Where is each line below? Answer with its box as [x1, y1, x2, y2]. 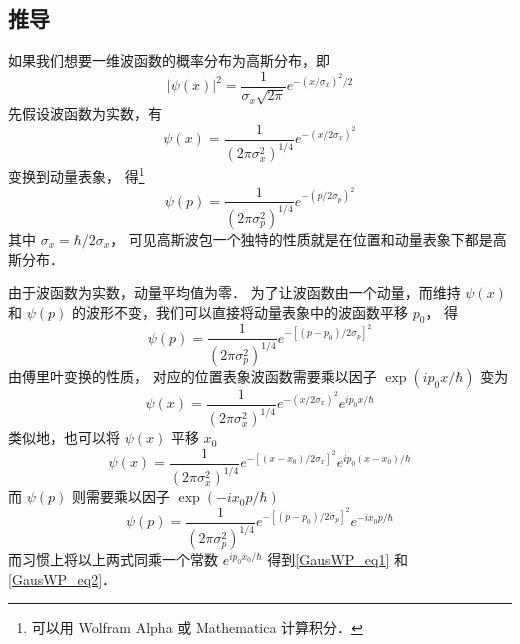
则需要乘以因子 [71, 486, 170, 507]
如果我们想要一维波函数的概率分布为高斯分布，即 [8, 50, 330, 71]
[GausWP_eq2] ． [8, 568, 117, 589]
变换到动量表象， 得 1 [8, 163, 145, 186]
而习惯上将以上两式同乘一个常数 [8, 549, 218, 570]
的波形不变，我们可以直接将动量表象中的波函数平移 [71, 301, 408, 322]
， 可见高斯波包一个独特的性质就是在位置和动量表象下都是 [110, 228, 493, 249]
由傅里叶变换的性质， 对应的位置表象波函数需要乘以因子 [8, 365, 377, 386]
